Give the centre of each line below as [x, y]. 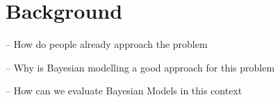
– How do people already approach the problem [107, 44]
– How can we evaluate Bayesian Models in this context [124, 91]
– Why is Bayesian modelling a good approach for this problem [140, 67]
